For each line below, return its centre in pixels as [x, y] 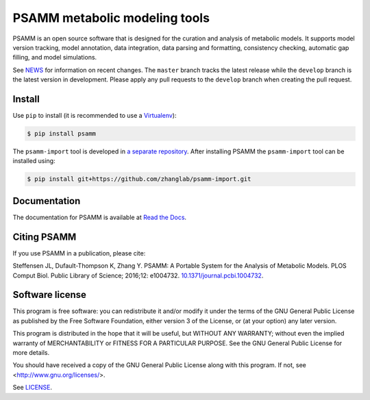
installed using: [34, 161]
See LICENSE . [33, 388]
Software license [50, 295]
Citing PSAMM [45, 237]
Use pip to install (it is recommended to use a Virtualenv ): [95, 116]
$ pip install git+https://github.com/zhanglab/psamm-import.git [139, 179]
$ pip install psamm [61, 134]
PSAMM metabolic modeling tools [111, 18]
